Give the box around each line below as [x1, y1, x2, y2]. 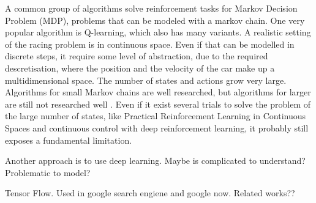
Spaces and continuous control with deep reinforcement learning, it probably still [5, 121, 309, 134]
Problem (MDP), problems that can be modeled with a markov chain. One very [5, 13, 305, 26]
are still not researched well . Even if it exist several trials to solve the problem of [5, 97, 311, 110]
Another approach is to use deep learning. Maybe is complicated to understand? [5, 154, 306, 167]
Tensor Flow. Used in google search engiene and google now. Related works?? [5, 186, 295, 199]
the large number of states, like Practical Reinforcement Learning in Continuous [5, 109, 306, 122]
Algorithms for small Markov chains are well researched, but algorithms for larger [5, 86, 311, 98]
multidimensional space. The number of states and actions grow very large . [5, 73, 287, 86]
